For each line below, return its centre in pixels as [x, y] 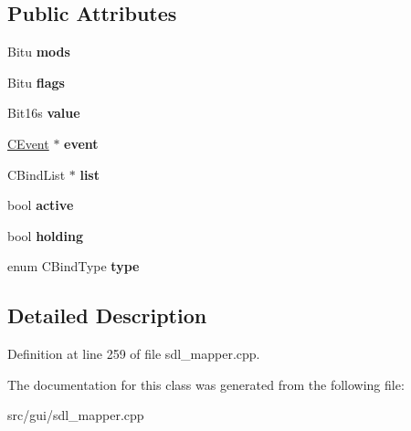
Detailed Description [107, 315]
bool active [41, 205]
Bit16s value [44, 113]
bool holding [45, 235]
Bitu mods [39, 52]
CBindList [37, 174]
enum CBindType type [74, 266]
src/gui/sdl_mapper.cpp [76, 415]
